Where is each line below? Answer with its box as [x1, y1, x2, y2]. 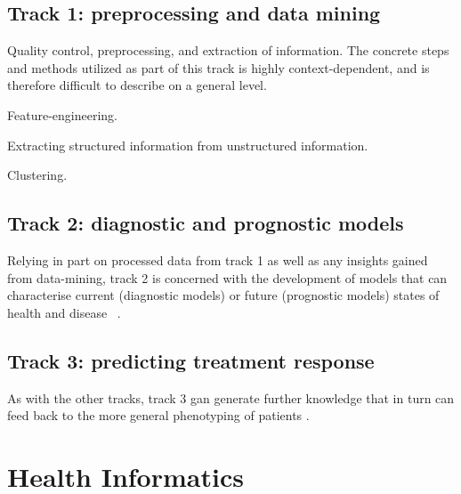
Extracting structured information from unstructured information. [7, 135, 368, 154]
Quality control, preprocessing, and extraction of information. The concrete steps [7, 41, 449, 60]
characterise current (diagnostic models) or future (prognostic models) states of [7, 286, 440, 304]
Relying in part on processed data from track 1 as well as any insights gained [7, 250, 428, 269]
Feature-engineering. [7, 105, 117, 124]
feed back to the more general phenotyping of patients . [7, 406, 310, 425]
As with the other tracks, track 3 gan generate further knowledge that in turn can [7, 388, 455, 407]
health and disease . [7, 303, 121, 321]
